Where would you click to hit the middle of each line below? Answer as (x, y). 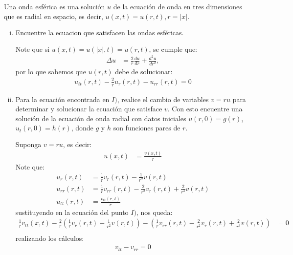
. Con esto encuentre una (205, 109)
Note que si (33, 49)
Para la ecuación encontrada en (62, 99)
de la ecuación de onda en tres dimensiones (178, 6)
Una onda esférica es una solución (55, 6)
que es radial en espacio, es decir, (54, 16)
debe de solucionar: (144, 71)
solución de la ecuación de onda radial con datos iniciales (101, 118)
